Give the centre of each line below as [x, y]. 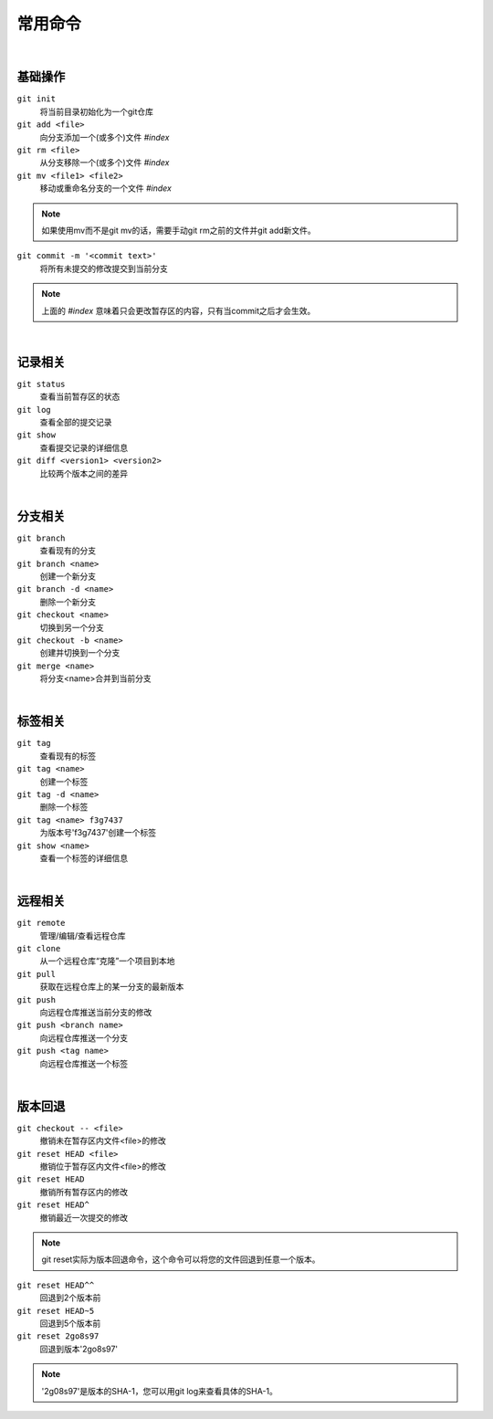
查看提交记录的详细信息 [84, 447]
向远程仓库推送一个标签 [84, 1063]
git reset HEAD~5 [56, 1311]
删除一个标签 [64, 807]
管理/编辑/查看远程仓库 [83, 935]
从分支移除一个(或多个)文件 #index [105, 163]
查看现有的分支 [68, 551]
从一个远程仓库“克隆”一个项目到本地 [107, 961]
